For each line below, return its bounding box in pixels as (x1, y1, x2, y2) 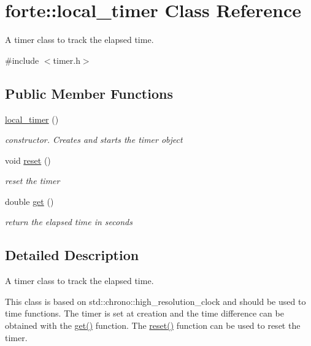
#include (5, 53, 39, 66)
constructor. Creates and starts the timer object (5, 133, 183, 146)
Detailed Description (5, 245, 139, 264)
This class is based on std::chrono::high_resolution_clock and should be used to (5, 294, 306, 307)
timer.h (53, 53, 80, 66)
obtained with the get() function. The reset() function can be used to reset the (5, 319, 301, 332)
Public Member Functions (5, 83, 173, 102)
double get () (5, 194, 54, 207)
